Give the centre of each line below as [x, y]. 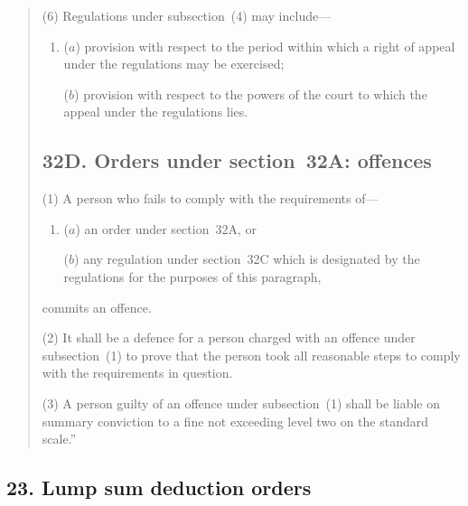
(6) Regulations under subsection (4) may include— [187, 15]
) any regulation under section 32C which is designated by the [247, 259]
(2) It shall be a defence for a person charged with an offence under [229, 337]
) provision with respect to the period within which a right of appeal [265, 46]
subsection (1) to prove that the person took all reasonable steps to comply [251, 355]
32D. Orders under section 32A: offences [237, 160]
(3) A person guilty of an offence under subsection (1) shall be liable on [241, 403]
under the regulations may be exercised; [174, 64]
